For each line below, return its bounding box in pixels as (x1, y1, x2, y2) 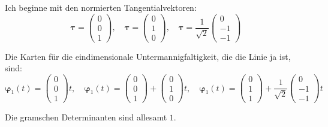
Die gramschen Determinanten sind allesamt (5, 111, 167, 123)
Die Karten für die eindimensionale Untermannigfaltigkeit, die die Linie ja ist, (5, 50, 291, 62)
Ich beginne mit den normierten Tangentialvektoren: (5, 1, 197, 13)
